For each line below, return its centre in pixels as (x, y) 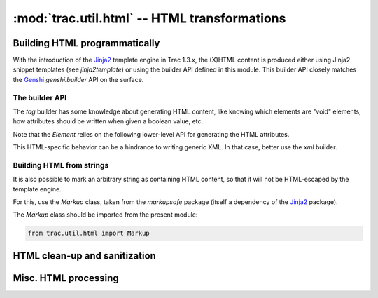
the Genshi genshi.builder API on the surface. (78, 79)
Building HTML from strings (61, 165)
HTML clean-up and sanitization (85, 256)
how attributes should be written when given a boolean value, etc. (108, 121)
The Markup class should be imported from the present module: (105, 215)
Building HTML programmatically (86, 43)
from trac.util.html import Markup (89, 233)
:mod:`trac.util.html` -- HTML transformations (149, 18)
